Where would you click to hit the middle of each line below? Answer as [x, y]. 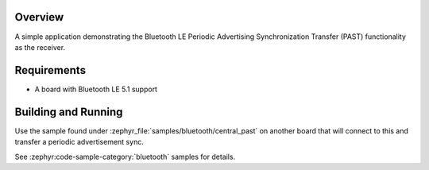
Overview [39, 17]
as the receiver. [40, 47]
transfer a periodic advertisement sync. [79, 142]
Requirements [50, 70]
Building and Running [69, 112]
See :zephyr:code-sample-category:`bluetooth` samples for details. [125, 156]
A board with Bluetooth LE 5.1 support [96, 89]
